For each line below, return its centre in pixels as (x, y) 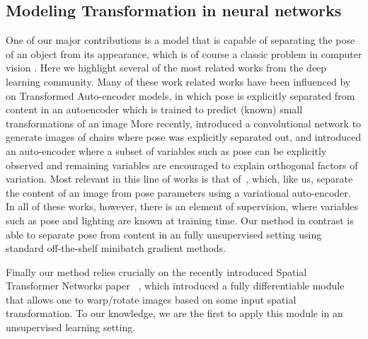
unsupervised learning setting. (71, 327)
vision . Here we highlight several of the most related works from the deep (166, 68)
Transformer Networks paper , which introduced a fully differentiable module (175, 286)
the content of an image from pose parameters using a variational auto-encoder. (178, 192)
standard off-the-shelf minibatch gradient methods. (116, 248)
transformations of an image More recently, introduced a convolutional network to (184, 123)
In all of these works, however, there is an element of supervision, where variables (182, 206)
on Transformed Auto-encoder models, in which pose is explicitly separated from (180, 95)
